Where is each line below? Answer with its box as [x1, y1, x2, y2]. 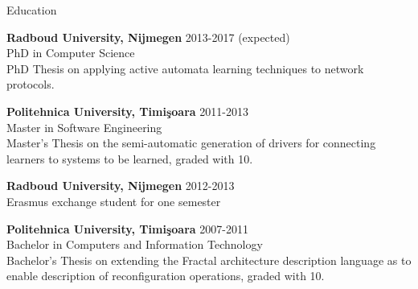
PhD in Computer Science [6, 44, 135, 61]
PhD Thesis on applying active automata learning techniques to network [6, 60, 364, 76]
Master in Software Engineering [6, 118, 162, 135]
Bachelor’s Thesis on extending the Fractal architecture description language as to [6, 251, 412, 268]
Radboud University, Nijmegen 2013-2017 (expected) [6, 28, 290, 45]
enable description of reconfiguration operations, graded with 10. [6, 267, 325, 284]
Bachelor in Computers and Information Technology [6, 236, 263, 253]
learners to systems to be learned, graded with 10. [6, 150, 253, 167]
